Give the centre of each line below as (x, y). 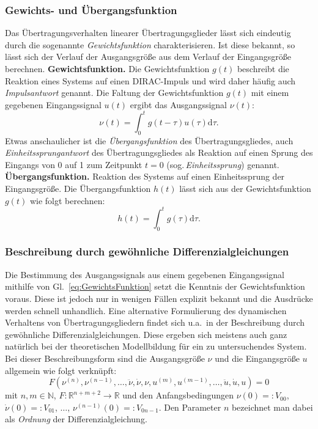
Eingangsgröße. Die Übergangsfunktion (78, 189)
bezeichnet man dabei (272, 407)
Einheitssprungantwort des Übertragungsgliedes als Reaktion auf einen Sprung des (159, 152)
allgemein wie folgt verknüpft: (61, 370)
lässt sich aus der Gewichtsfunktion (245, 189)
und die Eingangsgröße (257, 358)
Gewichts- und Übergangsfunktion (91, 9)
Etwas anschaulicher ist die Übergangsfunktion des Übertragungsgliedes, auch (149, 140)
